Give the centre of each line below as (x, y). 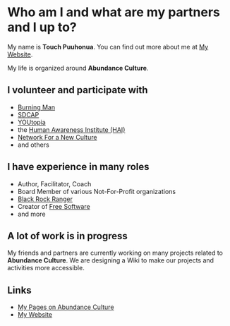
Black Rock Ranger (45, 199)
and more (31, 214)
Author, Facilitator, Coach (54, 183)
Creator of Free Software (54, 206)
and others (33, 145)
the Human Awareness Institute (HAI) (71, 129)
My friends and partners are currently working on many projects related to (115, 253)
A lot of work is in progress (68, 236)
